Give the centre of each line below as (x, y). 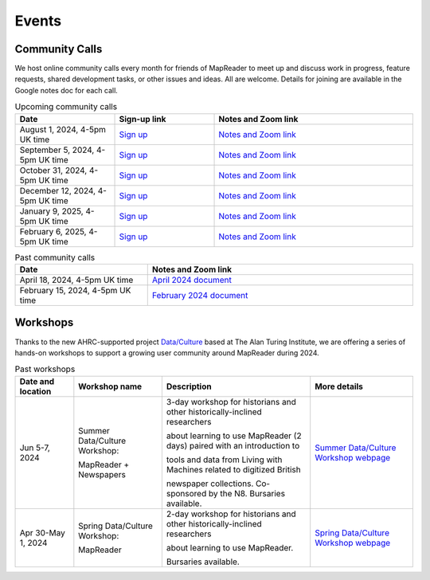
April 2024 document (192, 280)
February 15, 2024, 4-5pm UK (75, 290)
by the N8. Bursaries (247, 493)
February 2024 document (200, 295)
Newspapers (102, 474)
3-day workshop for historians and (231, 402)
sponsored (186, 493)
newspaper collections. (210, 484)
